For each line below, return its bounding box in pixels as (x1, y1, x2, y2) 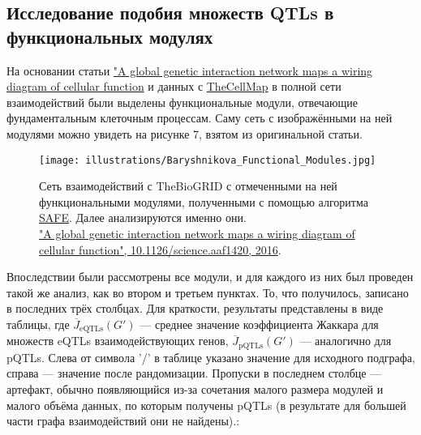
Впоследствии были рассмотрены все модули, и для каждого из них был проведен (6, 268, 414, 285)
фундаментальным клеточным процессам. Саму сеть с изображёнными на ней (6, 109, 393, 126)
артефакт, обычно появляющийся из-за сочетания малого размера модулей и (6, 381, 384, 398)
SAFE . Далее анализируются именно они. (39, 209, 247, 226)
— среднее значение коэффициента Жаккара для (140, 315, 379, 332)
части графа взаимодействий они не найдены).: (6, 412, 240, 429)
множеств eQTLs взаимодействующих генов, (6, 332, 229, 349)
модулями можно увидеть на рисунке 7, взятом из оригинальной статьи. (6, 125, 363, 142)
